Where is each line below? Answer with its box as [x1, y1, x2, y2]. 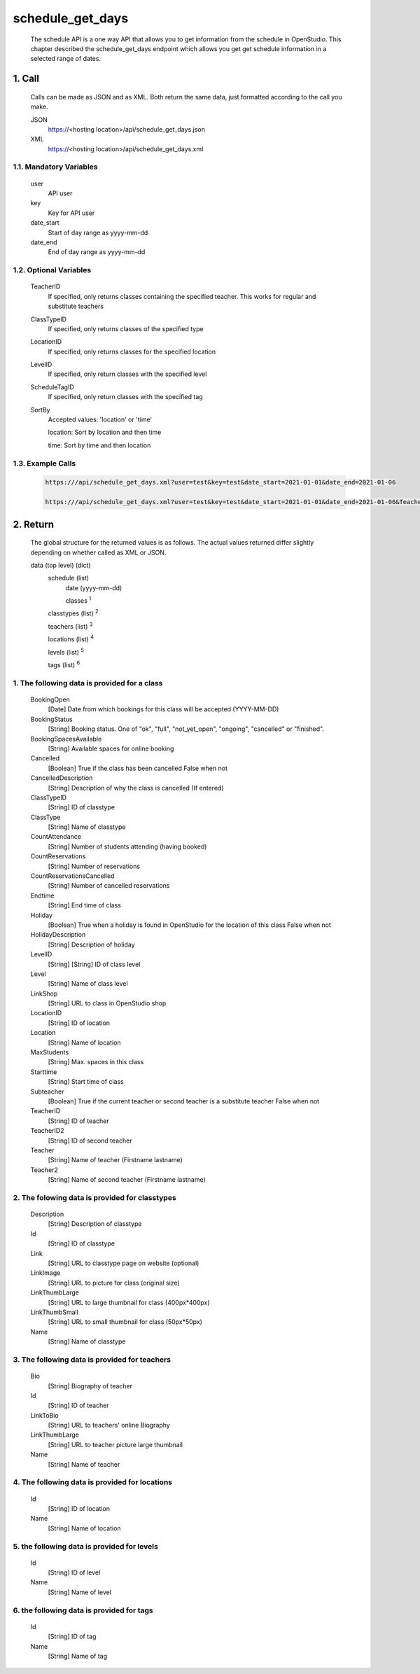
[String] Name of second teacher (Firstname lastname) [48, 1176, 206, 1184]
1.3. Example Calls [13, 459, 76, 468]
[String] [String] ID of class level [48, 960, 141, 968]
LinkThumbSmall [30, 1308, 78, 1316]
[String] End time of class [48, 901, 122, 909]
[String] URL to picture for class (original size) [48, 1278, 180, 1287]
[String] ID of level [48, 1568, 101, 1577]
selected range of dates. [30, 55, 101, 63]
